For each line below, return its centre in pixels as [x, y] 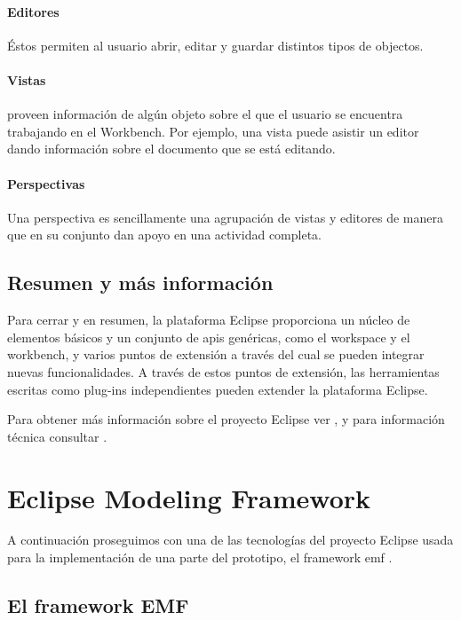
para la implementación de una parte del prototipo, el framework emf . [200, 557]
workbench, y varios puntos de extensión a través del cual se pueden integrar [216, 354]
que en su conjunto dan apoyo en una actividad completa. [164, 235]
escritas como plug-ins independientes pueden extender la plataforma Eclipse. [218, 389]
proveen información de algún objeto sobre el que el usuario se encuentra [205, 114]
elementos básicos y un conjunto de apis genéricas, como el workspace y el [209, 337]
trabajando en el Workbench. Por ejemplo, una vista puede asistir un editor [213, 131]
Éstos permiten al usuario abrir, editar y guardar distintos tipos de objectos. [215, 45]
